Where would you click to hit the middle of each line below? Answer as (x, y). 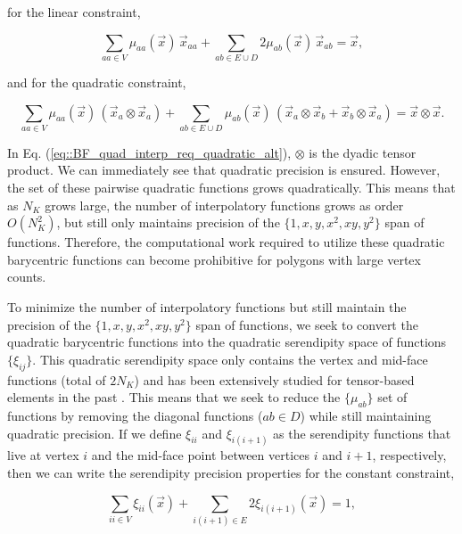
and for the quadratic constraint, (97, 82)
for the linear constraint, (74, 12)
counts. (27, 277)
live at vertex (43, 455)
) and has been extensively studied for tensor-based (274, 379)
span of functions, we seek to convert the (307, 324)
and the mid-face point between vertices (201, 455)
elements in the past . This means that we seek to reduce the (174, 397)
